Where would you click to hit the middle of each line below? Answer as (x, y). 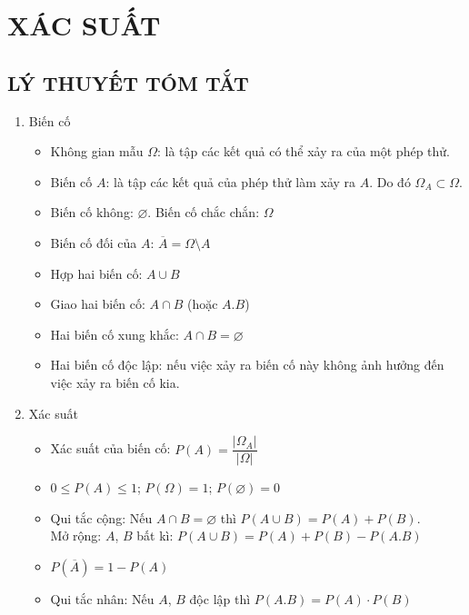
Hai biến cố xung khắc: (115, 334)
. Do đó (390, 181)
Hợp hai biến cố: (96, 273)
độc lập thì (220, 598)
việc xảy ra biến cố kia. (115, 382)
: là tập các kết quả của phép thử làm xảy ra (231, 181)
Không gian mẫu (97, 151)
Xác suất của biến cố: (110, 448)
